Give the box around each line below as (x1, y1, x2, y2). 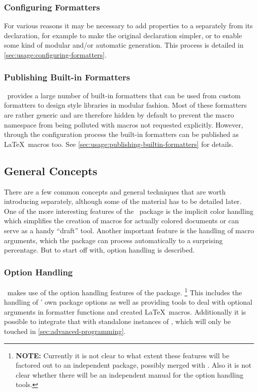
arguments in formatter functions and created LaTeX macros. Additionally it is (4, 306, 246, 317)
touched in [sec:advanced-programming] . (4, 326, 126, 336)
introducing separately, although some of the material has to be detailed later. (4, 196, 242, 206)
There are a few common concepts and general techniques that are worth (4, 186, 226, 196)
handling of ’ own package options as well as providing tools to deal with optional (4, 297, 253, 307)
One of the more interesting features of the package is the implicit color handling (4, 205, 254, 216)
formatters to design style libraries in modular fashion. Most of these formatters (4, 100, 247, 110)
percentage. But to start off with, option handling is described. (4, 245, 195, 255)
